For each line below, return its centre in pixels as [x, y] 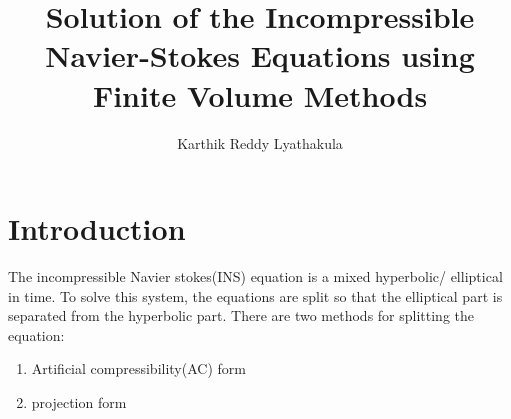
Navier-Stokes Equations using [260, 55]
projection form [79, 402]
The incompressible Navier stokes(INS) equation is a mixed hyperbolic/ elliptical [255, 276]
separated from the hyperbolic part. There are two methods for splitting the [241, 315]
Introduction [97, 228]
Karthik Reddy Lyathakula [260, 142]
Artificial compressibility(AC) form [138, 368]
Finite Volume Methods [260, 94]
